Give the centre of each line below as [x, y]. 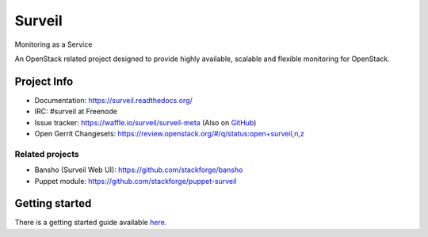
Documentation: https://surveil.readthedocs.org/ [114, 100]
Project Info [44, 81]
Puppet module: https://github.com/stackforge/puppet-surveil [136, 181]
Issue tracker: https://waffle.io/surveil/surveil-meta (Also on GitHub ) [145, 122]
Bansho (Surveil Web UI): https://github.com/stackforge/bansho [139, 170]
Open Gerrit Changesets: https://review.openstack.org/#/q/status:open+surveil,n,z [170, 134]
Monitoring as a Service [53, 44]
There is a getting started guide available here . [91, 223]
